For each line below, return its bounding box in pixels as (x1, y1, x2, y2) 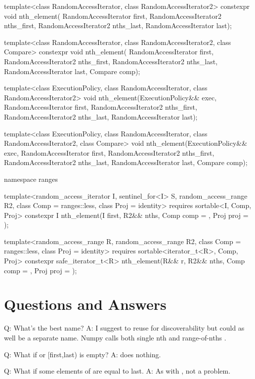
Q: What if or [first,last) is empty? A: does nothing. (4, 349, 161, 359)
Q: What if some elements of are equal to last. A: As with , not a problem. (4, 366, 231, 376)
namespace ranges (4, 173, 58, 184)
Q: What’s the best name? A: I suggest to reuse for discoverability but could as (4, 323, 245, 333)
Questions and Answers (4, 294, 167, 314)
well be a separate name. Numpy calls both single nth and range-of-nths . (4, 332, 226, 342)
